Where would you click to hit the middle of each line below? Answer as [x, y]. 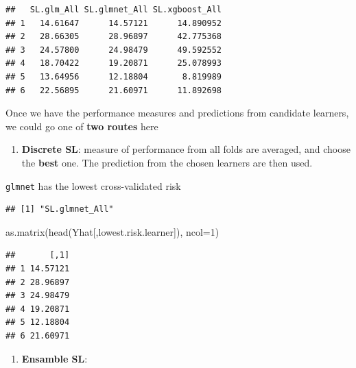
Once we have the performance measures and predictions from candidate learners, [177, 113]
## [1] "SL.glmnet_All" [60, 209]
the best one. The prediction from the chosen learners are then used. [167, 162]
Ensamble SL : [55, 358]
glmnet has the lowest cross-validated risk [93, 185]
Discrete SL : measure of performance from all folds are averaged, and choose [186, 149]
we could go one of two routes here [82, 126]
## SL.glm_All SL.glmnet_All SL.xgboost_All [114, 10]
